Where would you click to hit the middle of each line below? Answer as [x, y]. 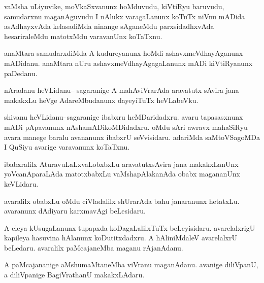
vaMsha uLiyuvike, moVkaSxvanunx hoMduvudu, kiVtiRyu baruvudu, [114, 6]
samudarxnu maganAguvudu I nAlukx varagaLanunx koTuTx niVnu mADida [125, 16]
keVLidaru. [21, 183]
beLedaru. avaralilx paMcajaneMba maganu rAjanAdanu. [94, 247]
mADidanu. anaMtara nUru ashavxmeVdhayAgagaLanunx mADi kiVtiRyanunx [128, 63]
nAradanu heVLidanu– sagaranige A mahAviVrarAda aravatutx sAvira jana [122, 90]
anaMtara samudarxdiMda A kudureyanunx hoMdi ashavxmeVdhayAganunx [124, 53]
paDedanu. [21, 73]
